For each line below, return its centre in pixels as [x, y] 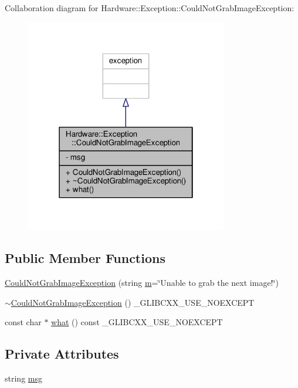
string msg [23, 378]
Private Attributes [62, 354]
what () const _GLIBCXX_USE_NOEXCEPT [137, 322]
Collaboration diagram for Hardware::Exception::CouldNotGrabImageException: [150, 8]
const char [23, 322]
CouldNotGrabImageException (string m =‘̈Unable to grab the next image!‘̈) [142, 283]
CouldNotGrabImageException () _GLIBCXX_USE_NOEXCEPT [133, 302]
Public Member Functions [85, 258]
